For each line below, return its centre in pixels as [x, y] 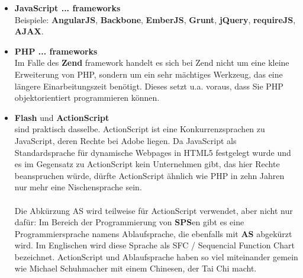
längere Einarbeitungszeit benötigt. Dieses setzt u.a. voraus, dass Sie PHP [149, 86]
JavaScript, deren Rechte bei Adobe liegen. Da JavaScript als [125, 140]
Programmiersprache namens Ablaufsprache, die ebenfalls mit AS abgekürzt [153, 233]
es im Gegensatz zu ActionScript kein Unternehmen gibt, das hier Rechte [147, 164]
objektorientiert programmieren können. [87, 98]
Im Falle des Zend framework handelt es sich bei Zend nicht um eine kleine [152, 63]
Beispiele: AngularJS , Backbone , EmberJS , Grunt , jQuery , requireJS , [155, 19]
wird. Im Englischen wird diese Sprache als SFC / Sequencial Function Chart [154, 245]
